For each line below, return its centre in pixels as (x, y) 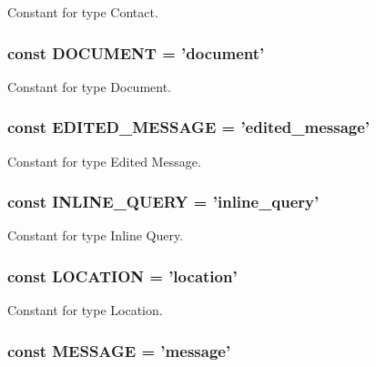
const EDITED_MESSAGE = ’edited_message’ (189, 127)
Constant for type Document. (89, 86)
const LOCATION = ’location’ (122, 275)
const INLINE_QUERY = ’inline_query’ (163, 202)
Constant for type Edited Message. (104, 161)
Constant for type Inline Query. (96, 235)
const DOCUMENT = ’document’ (136, 52)
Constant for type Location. (85, 310)
